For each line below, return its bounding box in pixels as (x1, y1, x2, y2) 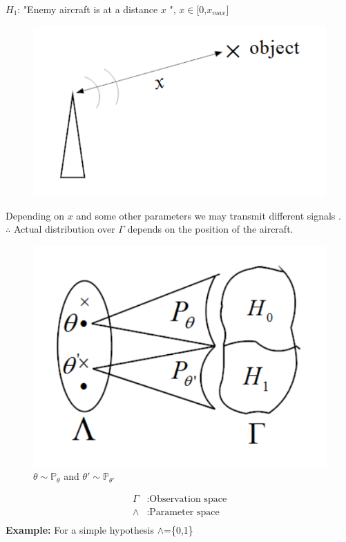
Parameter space (149, 507, 220, 517)
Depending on (6, 208, 64, 222)
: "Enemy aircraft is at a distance (17, 2, 158, 16)
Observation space (149, 494, 227, 504)
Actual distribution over (13, 222, 115, 236)
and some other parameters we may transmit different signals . (76, 208, 341, 222)
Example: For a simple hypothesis (6, 522, 154, 536)
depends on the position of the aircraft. (127, 222, 294, 236)
